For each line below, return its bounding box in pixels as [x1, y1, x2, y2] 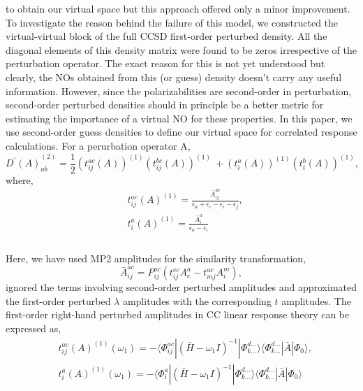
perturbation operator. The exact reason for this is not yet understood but [6, 56, 325, 71]
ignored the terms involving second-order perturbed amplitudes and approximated [6, 280, 357, 294]
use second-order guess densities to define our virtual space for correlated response [6, 125, 357, 139]
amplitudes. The [281, 293, 351, 308]
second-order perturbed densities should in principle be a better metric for [6, 97, 324, 112]
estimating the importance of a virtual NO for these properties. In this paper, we [6, 111, 353, 125]
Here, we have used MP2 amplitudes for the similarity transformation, [6, 250, 306, 265]
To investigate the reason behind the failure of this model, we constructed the [6, 15, 339, 29]
